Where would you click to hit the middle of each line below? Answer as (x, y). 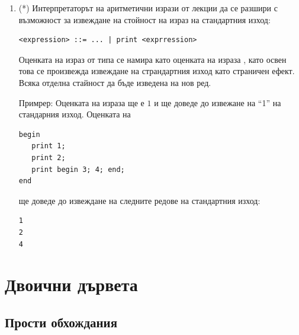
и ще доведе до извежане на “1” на (218, 102)
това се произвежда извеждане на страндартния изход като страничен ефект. (157, 71)
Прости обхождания (61, 322)
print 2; (49, 157)
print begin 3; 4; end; (78, 169)
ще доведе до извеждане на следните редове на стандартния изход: (139, 200)
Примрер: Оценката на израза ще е (81, 102)
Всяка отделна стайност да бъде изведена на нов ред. (115, 82)
